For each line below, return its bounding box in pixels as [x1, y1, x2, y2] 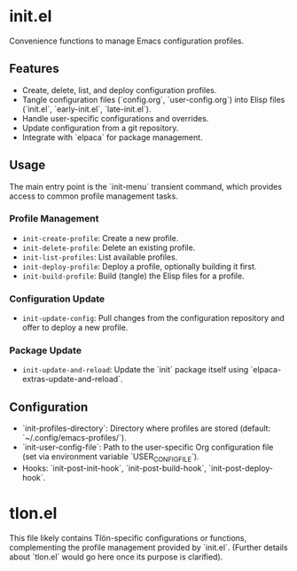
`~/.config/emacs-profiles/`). [21, 433, 127, 443]
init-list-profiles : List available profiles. [21, 251, 178, 262]
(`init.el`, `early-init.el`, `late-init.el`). [21, 104, 152, 114]
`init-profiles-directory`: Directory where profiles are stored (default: [21, 423, 271, 434]
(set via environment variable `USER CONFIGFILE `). [21, 451, 199, 465]
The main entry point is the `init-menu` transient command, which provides [9, 181, 282, 192]
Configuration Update [9, 293, 106, 305]
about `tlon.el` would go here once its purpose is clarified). [9, 551, 223, 562]
